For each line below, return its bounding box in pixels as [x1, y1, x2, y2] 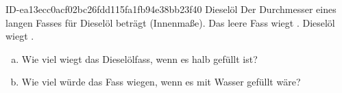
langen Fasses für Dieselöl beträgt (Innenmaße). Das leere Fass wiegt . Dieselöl [5, 15, 335, 29]
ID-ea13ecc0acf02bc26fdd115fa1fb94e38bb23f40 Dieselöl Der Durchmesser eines [5, 2, 337, 16]
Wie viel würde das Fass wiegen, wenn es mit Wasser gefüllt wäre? [21, 75, 301, 89]
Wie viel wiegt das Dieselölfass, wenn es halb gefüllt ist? [21, 51, 258, 66]
